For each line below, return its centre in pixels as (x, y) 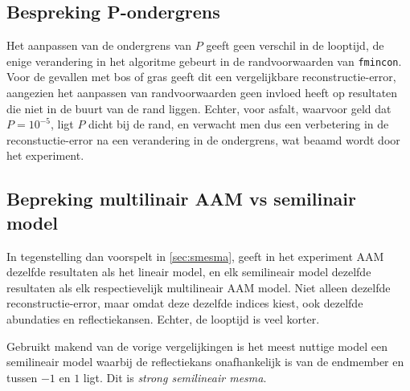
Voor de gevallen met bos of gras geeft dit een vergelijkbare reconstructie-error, (201, 77)
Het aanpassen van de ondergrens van (99, 45)
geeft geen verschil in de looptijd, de (295, 45)
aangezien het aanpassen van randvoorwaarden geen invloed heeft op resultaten (202, 93)
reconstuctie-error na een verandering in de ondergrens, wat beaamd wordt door (203, 139)
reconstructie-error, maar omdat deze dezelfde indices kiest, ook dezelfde (185, 303)
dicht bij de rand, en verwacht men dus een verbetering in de (239, 124)
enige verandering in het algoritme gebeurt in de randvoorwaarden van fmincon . (204, 61)
